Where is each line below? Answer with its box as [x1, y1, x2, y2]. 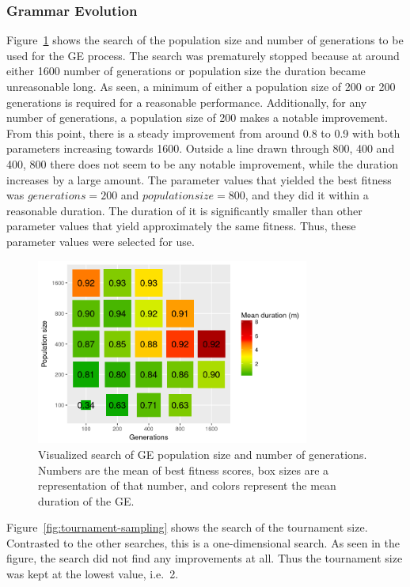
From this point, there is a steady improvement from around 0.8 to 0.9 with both [6, 124, 401, 141]
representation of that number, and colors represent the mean [38, 477, 336, 494]
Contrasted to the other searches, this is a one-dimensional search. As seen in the [6, 534, 400, 551]
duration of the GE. [38, 492, 135, 509]
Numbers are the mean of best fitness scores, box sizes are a [38, 461, 329, 478]
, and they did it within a [245, 187, 369, 203]
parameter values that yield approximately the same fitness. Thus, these [6, 218, 356, 234]
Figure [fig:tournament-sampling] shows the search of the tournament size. [6, 519, 368, 536]
